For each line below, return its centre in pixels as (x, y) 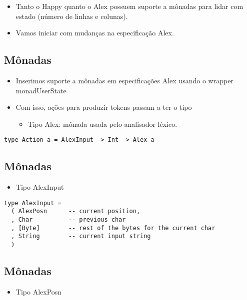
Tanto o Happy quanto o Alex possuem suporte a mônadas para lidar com (129, 6)
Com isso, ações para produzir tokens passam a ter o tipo (104, 107)
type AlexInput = (33, 203)
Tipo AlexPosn (39, 291)
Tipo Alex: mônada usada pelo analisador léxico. (102, 124)
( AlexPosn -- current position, (76, 211)
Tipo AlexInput (40, 187)
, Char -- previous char (68, 220)
